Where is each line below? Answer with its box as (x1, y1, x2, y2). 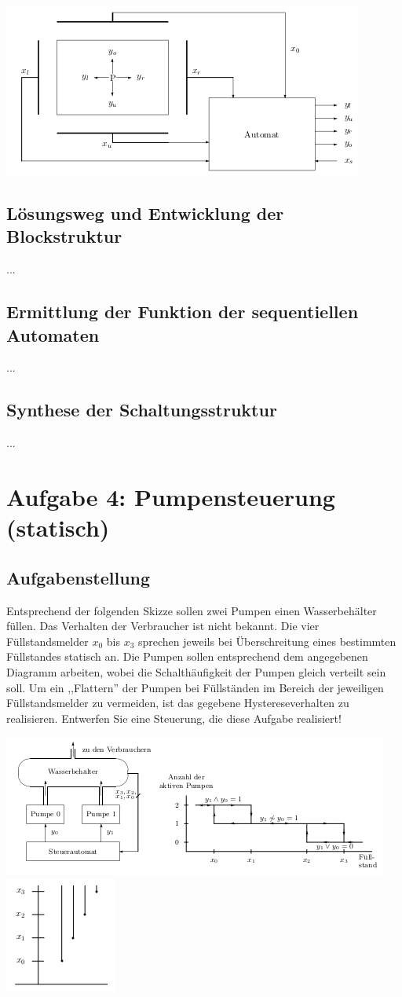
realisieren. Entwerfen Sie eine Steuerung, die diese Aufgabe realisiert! (6, 709, 342, 726)
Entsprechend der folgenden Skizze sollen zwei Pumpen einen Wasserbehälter (6, 602, 377, 618)
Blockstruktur (6, 224, 122, 248)
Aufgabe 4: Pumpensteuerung (6, 480, 335, 512)
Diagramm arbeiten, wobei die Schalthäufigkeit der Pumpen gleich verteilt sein (6, 663, 386, 680)
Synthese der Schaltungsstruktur (6, 398, 277, 422)
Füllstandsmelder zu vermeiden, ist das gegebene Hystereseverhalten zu (6, 695, 349, 711)
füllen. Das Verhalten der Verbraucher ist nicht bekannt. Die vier (6, 618, 320, 634)
